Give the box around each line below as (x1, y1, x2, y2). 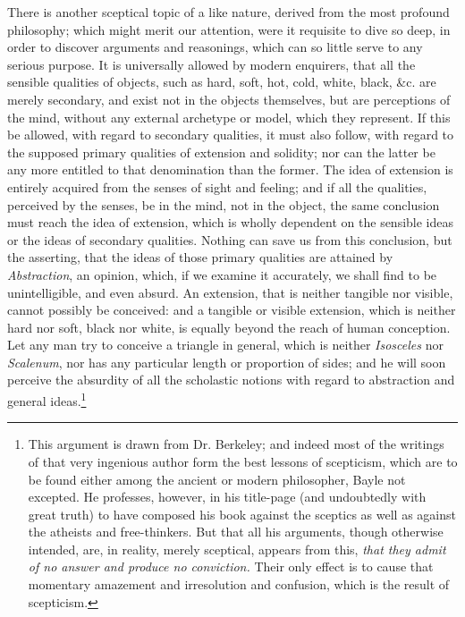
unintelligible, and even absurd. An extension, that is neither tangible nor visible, (7, 283, 453, 301)
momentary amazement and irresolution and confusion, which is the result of (28, 575, 450, 594)
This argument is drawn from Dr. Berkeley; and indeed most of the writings (28, 435, 444, 453)
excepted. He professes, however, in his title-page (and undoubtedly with (28, 487, 427, 506)
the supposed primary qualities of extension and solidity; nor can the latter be (7, 142, 435, 161)
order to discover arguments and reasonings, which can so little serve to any (7, 38, 423, 56)
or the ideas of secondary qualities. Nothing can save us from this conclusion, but (7, 230, 452, 249)
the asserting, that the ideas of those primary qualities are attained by (7, 248, 393, 266)
